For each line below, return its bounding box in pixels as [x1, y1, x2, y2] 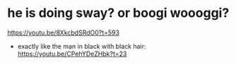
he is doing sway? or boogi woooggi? [7, 5, 230, 21]
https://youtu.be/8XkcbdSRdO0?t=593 [7, 28, 120, 37]
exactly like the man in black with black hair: [17, 42, 146, 50]
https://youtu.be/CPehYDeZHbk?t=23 [17, 49, 127, 58]
